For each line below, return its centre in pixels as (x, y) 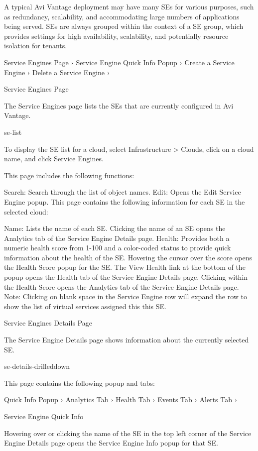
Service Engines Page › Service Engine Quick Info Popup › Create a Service (119, 62)
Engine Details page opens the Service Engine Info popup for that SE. (111, 443)
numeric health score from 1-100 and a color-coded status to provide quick (118, 248)
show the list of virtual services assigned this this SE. (85, 306)
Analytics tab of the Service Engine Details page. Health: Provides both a (117, 238)
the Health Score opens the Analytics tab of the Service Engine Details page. (122, 286)
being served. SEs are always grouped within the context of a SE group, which (124, 26)
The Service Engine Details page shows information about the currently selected (127, 340)
